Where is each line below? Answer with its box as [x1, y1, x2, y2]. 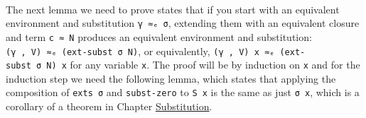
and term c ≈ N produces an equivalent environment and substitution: [6, 29, 312, 44]
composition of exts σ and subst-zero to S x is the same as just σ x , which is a [6, 85, 360, 100]
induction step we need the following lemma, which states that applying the [6, 71, 336, 85]
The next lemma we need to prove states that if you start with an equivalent [6, 1, 340, 16]
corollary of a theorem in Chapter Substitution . [6, 99, 212, 114]
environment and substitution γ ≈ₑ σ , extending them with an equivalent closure [6, 16, 360, 30]
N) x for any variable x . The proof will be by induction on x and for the [46, 57, 360, 72]
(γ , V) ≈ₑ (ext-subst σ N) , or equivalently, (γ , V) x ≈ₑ [6, 43, 275, 58]
